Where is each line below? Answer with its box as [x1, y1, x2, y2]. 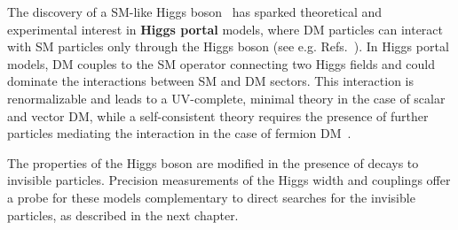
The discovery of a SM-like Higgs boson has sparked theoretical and [7, 3, 383, 20]
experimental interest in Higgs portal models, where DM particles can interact [7, 19, 443, 38]
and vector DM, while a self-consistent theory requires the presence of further [7, 106, 429, 125]
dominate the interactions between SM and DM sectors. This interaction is [7, 72, 415, 90]
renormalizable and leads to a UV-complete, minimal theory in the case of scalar [7, 88, 446, 107]
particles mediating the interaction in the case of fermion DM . [7, 124, 351, 142]
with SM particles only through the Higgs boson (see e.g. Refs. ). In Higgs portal [7, 37, 449, 56]
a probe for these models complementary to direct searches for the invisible [7, 188, 415, 206]
